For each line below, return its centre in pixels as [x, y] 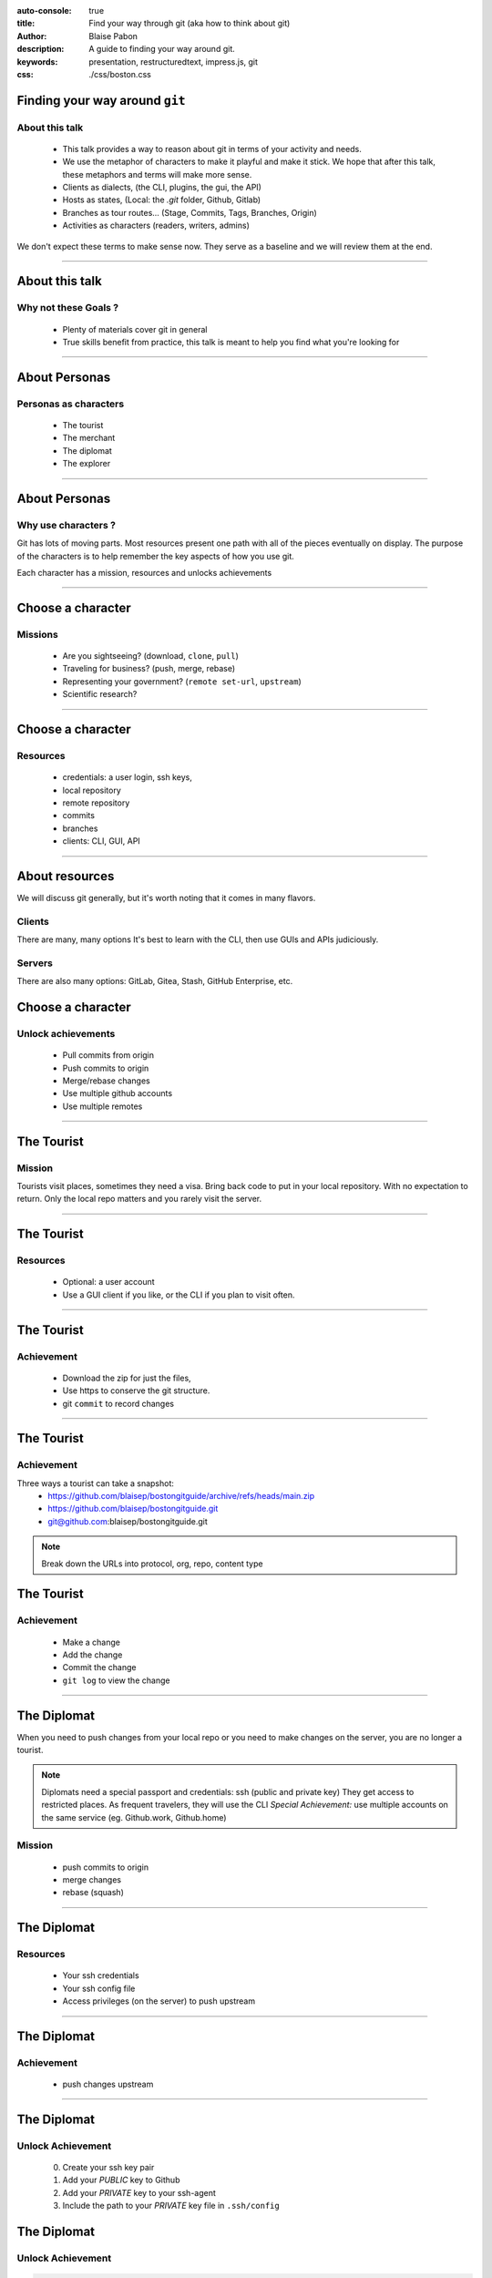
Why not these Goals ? [68, 308]
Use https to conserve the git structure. [136, 1390]
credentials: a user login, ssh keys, [128, 777]
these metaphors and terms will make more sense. [157, 174]
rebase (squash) [93, 1893]
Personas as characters [71, 404]
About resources [66, 876]
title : [26, 24]
